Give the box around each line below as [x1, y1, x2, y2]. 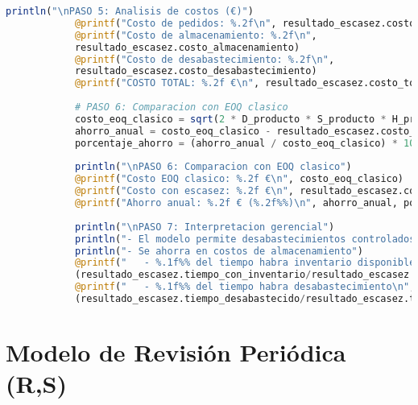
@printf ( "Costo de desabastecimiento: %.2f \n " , [74, 53, 335, 65]
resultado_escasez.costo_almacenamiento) [74, 41, 300, 53]
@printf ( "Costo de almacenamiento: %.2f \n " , [74, 29, 317, 41]
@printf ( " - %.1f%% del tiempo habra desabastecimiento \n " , [74, 281, 416, 293]
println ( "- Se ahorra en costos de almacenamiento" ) [74, 245, 363, 257]
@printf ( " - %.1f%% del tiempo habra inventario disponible [74, 257, 416, 269]
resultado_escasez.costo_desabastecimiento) [74, 65, 317, 77]
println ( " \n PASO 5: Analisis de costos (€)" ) [6, 6, 254, 17]
